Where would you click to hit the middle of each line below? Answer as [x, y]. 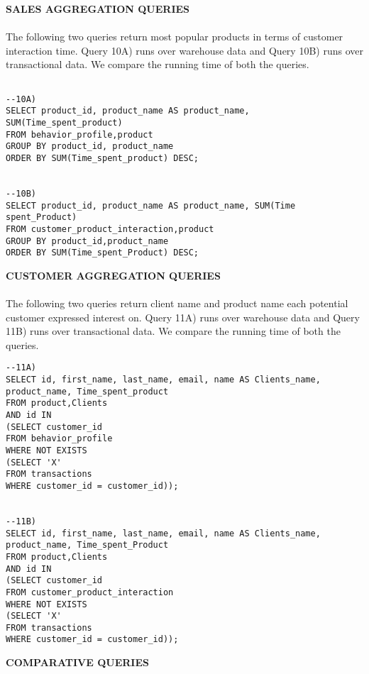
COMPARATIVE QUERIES [77, 662]
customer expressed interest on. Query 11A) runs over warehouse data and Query [183, 317]
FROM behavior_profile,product [79, 134]
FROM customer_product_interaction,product [110, 229]
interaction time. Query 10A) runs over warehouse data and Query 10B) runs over [184, 50]
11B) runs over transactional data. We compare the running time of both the [173, 331]
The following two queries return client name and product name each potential [177, 303]
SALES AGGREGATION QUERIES [98, 9]
